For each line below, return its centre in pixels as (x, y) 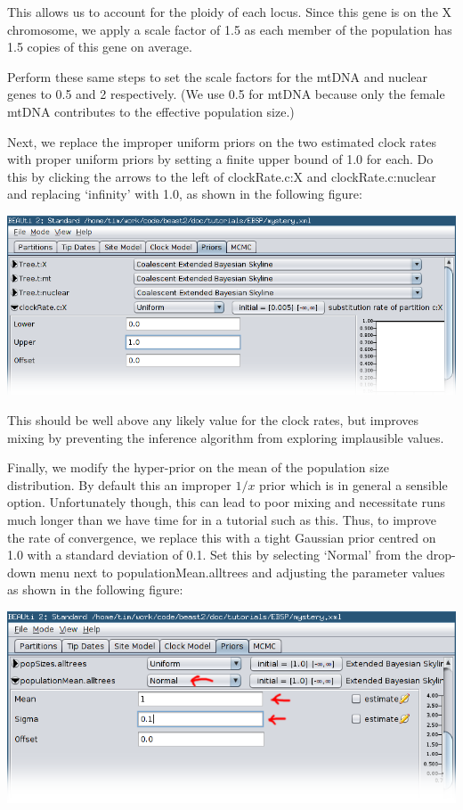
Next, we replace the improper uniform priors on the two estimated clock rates (222, 141)
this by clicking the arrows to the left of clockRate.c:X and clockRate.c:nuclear (222, 176)
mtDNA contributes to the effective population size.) (151, 111)
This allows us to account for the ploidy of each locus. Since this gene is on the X (230, 12)
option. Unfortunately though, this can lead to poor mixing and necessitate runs (227, 502)
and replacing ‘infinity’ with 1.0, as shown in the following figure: (185, 194)
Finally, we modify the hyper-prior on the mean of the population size (198, 467)
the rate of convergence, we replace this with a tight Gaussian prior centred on (222, 537)
